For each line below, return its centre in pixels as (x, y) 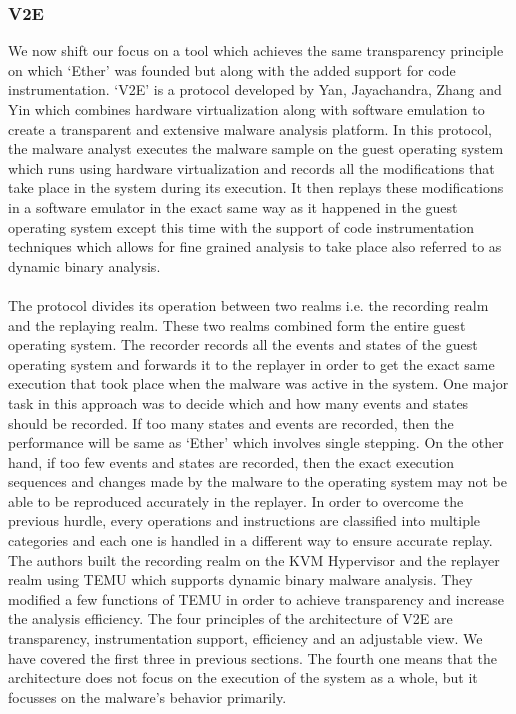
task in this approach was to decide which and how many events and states (238, 402)
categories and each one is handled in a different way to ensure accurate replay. (250, 540)
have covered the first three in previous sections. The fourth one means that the (252, 657)
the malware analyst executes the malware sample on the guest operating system (256, 148)
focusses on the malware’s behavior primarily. (147, 696)
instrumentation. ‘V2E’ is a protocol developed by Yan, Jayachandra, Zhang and (255, 89)
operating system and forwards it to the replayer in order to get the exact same (251, 363)
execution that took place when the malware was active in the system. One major (258, 383)
